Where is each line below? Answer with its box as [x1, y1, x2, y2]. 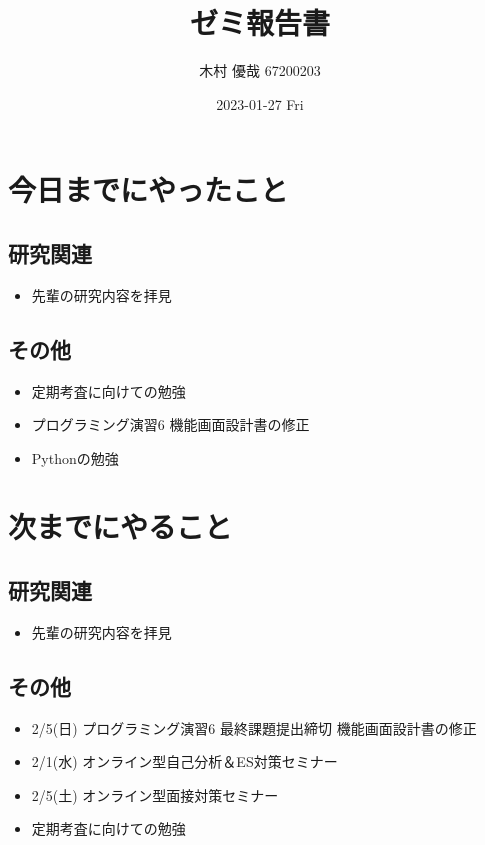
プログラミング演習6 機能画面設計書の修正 [31, 414, 310, 435]
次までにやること [8, 506, 233, 547]
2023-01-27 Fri [216, 93, 304, 114]
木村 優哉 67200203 [199, 60, 321, 81]
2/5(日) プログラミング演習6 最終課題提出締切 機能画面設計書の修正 [31, 717, 477, 738]
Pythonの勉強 [31, 447, 119, 468]
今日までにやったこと [8, 169, 289, 210]
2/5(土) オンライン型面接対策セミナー [31, 784, 279, 805]
